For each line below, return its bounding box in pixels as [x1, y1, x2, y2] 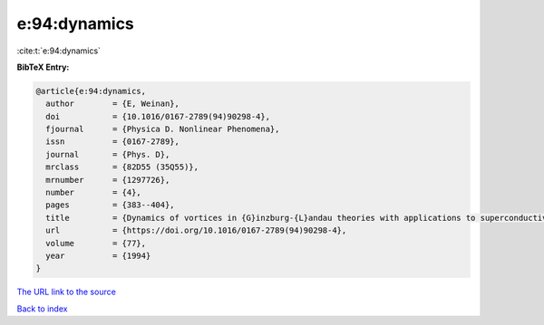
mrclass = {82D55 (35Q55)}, [45, 162, 199, 172]
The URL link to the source [16, 286, 117, 298]
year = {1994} [45, 251, 151, 261]
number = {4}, [45, 187, 142, 198]
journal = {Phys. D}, [45, 149, 170, 159]
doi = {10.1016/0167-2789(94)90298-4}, [45, 111, 271, 121]
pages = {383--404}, [45, 200, 176, 210]
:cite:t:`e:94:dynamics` [16, 45, 102, 56]
